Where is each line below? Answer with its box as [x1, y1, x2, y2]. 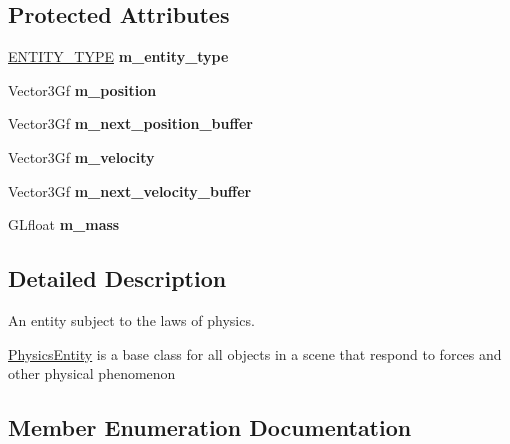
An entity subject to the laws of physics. [8, 309, 255, 330]
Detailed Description [8, 263, 227, 294]
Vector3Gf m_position [8, 79, 157, 100]
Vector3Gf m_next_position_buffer [8, 113, 253, 134]
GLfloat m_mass [8, 214, 120, 235]
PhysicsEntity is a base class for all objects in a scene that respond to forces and [8, 343, 502, 364]
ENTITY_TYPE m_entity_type [8, 46, 229, 67]
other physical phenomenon [8, 363, 176, 384]
